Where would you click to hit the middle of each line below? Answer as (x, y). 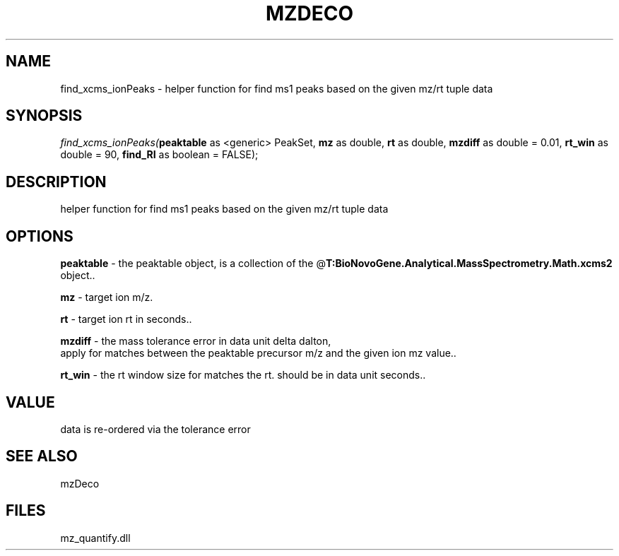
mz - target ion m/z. (107, 297)
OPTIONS (40, 236)
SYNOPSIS (44, 116)
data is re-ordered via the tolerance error (155, 429)
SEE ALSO (42, 456)
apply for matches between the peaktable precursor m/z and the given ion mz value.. (258, 353)
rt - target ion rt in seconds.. (126, 319)
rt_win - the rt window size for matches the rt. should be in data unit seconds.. (243, 375)
